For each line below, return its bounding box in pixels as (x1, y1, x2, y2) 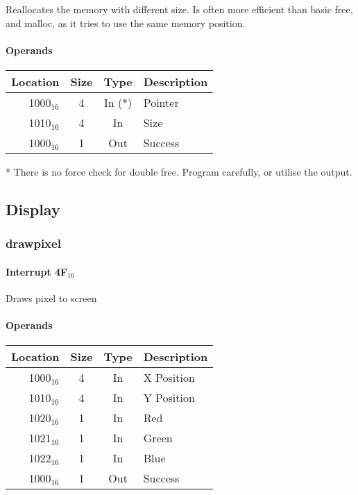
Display (6, 198, 60, 219)
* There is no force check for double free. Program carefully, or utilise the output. (6, 164, 352, 178)
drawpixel (6, 235, 61, 252)
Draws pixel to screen (6, 291, 97, 305)
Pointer (143, 94, 179, 110)
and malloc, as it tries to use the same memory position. (6, 15, 246, 30)
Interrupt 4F (6, 264, 68, 278)
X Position (143, 369, 195, 386)
